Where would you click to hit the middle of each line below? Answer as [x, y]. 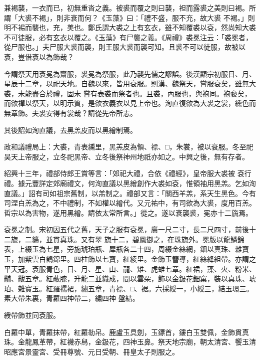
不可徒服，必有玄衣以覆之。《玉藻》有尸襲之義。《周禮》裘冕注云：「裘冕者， [128, 37]
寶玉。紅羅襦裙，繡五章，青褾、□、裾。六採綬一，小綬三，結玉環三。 [139, 288]
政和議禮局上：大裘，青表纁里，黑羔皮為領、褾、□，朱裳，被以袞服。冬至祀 [129, 147]
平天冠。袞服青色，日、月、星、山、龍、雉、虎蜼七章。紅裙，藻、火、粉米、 [130, 268]
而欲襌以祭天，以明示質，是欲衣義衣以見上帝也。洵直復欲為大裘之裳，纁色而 [130, 103]
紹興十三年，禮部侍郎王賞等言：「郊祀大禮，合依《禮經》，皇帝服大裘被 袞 [124, 173]
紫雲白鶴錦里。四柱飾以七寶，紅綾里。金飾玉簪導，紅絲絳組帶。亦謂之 [140, 259]
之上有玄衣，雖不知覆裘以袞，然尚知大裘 [189, 27]
